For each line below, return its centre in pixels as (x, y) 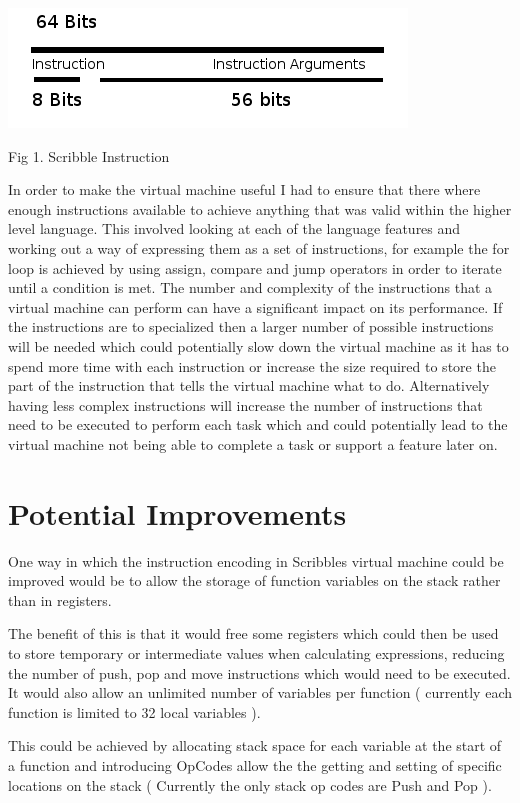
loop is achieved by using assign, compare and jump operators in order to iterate (255, 267)
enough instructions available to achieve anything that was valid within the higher (260, 208)
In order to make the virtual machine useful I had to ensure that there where (244, 189)
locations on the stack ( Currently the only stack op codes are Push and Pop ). (250, 784)
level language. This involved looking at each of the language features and (234, 228)
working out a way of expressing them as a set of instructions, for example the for (259, 247)
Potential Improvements (177, 512)
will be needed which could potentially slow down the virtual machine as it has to (258, 345)
